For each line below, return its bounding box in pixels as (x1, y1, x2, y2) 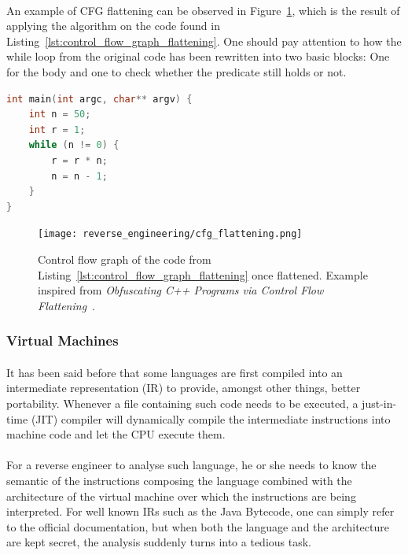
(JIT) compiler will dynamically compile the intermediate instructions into (31, 410, 391, 427)
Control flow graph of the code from (38, 250, 211, 267)
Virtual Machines (6, 331, 119, 350)
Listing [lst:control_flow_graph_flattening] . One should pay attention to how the (6, 32, 402, 49)
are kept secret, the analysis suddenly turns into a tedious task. (6, 534, 311, 550)
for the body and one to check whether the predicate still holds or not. (6, 63, 347, 80)
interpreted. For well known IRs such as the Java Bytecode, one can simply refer (6, 503, 395, 520)
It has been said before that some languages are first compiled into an (6, 364, 343, 380)
